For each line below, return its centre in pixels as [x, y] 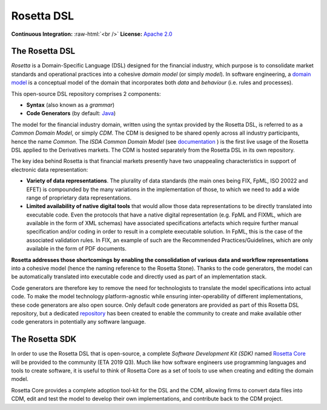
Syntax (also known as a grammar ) [71, 105]
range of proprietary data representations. [79, 198]
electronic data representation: [50, 169]
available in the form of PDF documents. [77, 249]
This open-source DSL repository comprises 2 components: [86, 93]
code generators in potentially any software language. [79, 322]
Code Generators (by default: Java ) [71, 113]
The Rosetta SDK [44, 339]
